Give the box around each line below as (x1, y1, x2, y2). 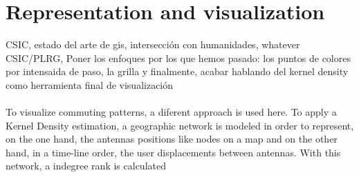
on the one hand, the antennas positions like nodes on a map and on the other (6, 132, 338, 146)
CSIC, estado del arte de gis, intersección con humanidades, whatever (6, 37, 300, 52)
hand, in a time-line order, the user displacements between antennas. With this (6, 145, 341, 159)
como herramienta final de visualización (6, 77, 174, 92)
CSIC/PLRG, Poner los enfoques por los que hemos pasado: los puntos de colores (6, 50, 351, 65)
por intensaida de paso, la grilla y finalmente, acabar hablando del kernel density (6, 64, 349, 79)
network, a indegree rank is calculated (6, 158, 166, 173)
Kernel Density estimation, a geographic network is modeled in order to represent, (6, 118, 354, 132)
